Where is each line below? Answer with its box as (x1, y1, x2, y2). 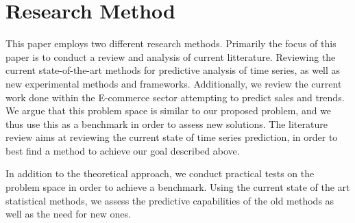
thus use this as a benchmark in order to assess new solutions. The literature (5, 116, 328, 131)
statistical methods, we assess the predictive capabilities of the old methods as (5, 193, 334, 207)
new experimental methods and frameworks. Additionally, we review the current (5, 76, 342, 90)
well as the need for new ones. (5, 207, 131, 221)
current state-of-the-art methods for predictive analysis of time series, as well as (5, 63, 341, 77)
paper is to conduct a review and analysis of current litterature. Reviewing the (5, 49, 336, 64)
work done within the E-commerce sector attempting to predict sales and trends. (5, 90, 345, 104)
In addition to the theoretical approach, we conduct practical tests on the (5, 166, 315, 181)
